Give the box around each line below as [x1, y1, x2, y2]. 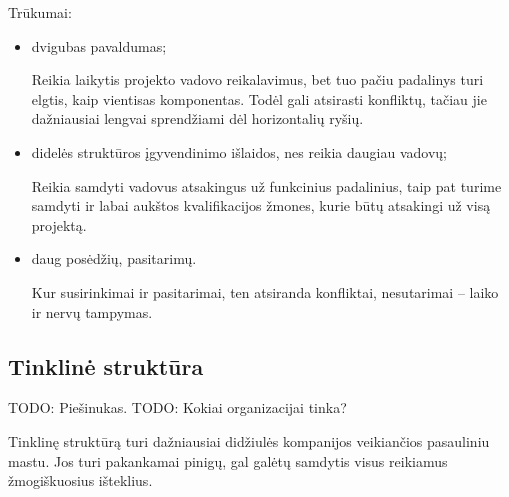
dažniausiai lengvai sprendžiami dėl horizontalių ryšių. [31, 108, 364, 129]
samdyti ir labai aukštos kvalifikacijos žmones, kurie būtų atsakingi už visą [31, 195, 491, 216]
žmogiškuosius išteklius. [8, 470, 153, 491]
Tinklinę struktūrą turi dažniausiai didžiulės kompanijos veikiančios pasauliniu [8, 430, 490, 451]
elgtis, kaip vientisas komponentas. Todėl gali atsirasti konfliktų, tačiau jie [31, 88, 487, 109]
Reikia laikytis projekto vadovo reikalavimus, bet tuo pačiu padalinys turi [31, 69, 484, 90]
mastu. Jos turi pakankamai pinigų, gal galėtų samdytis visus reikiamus [8, 450, 448, 471]
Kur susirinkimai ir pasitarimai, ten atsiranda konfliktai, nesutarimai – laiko [31, 281, 499, 302]
